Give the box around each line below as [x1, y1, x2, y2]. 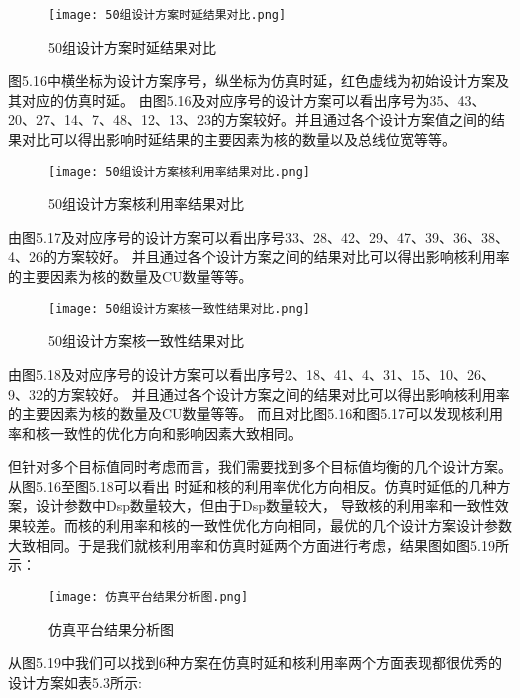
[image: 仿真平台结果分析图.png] [48, 589, 249, 604]
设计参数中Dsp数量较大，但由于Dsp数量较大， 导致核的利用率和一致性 [35, 495, 495, 516]
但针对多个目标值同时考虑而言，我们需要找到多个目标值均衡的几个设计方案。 [8, 456, 512, 477]
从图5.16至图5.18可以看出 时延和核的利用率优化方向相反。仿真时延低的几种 [8, 475, 497, 496]
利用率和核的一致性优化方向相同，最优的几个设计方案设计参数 [105, 515, 512, 536]
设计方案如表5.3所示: [8, 671, 142, 692]
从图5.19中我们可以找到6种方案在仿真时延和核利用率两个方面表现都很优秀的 [8, 652, 502, 673]
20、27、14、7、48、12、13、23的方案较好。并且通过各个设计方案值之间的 [8, 109, 491, 130]
